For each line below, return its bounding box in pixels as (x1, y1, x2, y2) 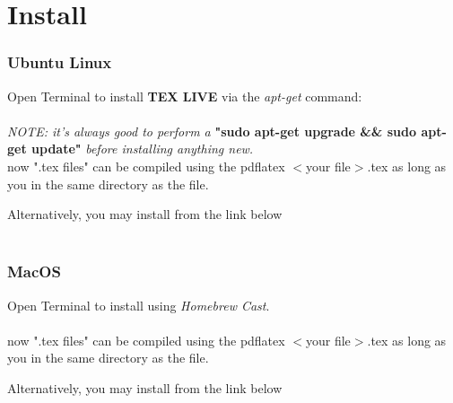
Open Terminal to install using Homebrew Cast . (7, 295, 270, 314)
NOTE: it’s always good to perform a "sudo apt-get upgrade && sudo (7, 121, 417, 140)
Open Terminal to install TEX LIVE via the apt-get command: (7, 86, 362, 105)
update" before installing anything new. (31, 139, 254, 158)
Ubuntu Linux (7, 51, 112, 74)
